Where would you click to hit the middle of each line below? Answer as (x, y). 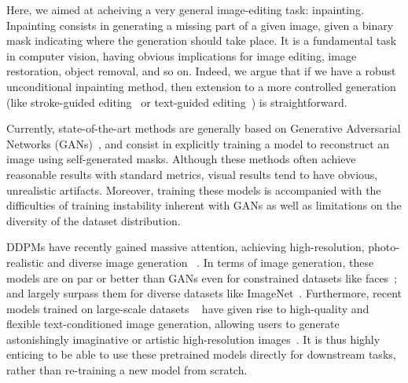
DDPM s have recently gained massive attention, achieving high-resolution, (186, 247)
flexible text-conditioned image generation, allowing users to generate (173, 324)
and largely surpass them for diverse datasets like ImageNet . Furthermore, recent (204, 293)
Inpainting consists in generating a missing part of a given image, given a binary (200, 25)
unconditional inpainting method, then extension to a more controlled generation (201, 86)
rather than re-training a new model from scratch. (127, 370)
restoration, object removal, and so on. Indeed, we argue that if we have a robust (201, 71)
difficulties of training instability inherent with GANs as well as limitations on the (204, 205)
